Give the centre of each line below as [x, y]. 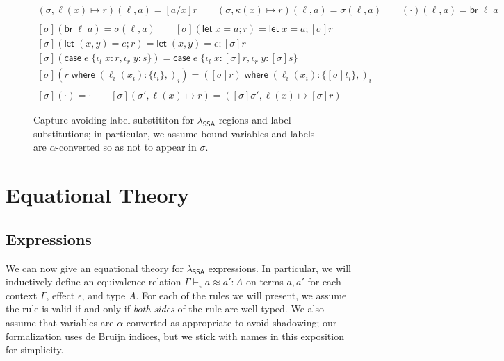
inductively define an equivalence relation [94, 282]
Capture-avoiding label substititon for [114, 120]
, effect [60, 295]
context [22, 295]
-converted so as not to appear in [126, 147]
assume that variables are [60, 322]
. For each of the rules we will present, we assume [241, 295]
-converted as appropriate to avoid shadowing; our [230, 322]
